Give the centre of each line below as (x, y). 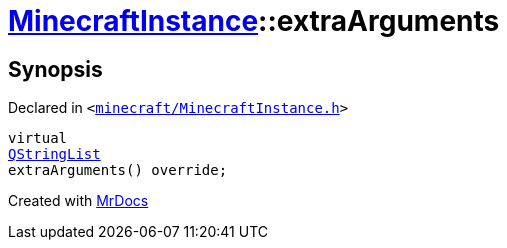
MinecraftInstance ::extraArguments (254, 21)
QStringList (54, 154)
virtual (38, 138)
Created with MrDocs (78, 201)
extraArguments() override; (118, 170)
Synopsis (55, 69)
